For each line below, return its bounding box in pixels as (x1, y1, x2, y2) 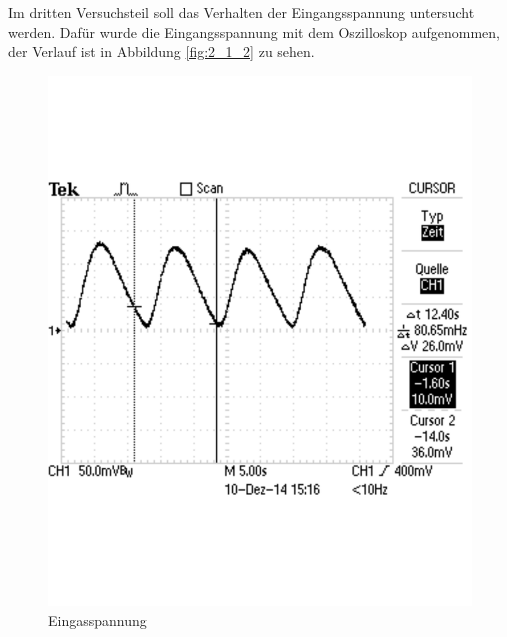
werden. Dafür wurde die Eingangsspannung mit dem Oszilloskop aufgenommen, (8, 21, 501, 42)
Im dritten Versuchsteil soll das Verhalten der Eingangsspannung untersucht (8, 2, 475, 22)
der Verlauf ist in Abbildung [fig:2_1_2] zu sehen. (8, 41, 315, 62)
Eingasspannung (48, 609, 147, 630)
